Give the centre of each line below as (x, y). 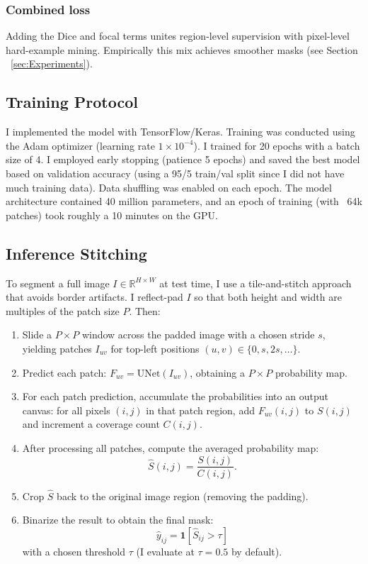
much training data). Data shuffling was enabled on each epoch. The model (169, 187)
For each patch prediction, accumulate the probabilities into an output (175, 396)
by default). (257, 551)
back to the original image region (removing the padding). (183, 496)
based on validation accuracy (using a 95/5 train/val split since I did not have (175, 173)
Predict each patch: (64, 372)
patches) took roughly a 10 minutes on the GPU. (112, 215)
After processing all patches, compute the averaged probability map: (171, 447)
